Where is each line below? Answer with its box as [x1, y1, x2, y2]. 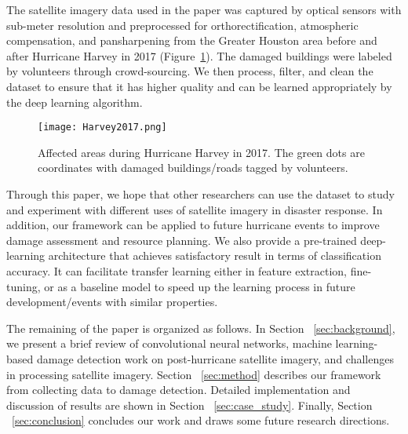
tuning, [6, 278, 41, 294]
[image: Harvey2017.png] [38, 122, 167, 133]
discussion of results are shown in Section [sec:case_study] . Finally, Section [6, 396, 373, 413]
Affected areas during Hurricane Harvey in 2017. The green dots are [38, 144, 365, 160]
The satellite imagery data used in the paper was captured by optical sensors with [6, 2, 402, 17]
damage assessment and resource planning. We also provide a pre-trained [6, 232, 357, 248]
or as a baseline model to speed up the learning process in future [44, 278, 355, 294]
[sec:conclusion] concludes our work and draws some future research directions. [12, 412, 390, 429]
